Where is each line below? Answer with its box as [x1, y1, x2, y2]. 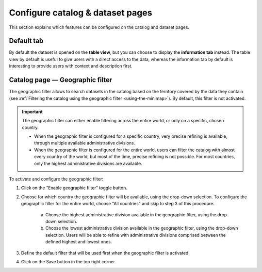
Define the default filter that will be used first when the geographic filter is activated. [21, 250, 190, 256]
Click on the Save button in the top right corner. [21, 258, 116, 264]
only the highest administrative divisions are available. [34, 160, 143, 166]
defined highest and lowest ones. [45, 239, 112, 245]
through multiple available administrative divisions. [34, 140, 135, 146]
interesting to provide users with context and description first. [9, 63, 133, 69]
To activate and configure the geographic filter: [9, 176, 104, 182]
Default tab [9, 37, 44, 45]
